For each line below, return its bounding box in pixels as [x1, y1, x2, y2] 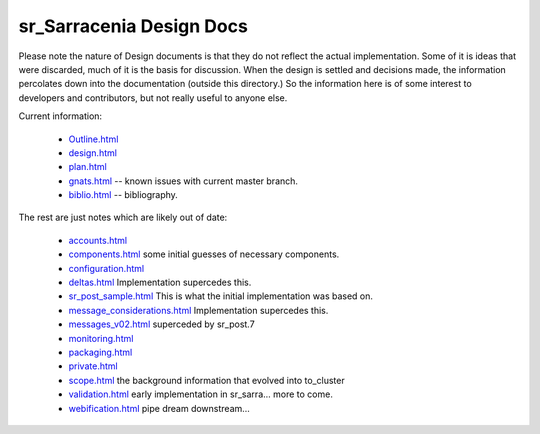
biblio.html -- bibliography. [68, 189, 179, 201]
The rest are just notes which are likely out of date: [18, 211, 228, 224]
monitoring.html [68, 332, 134, 344]
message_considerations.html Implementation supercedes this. [68, 304, 329, 316]
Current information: [18, 110, 103, 122]
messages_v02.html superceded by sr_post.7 [68, 318, 255, 330]
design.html [68, 146, 117, 159]
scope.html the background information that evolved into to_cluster [68, 374, 345, 386]
